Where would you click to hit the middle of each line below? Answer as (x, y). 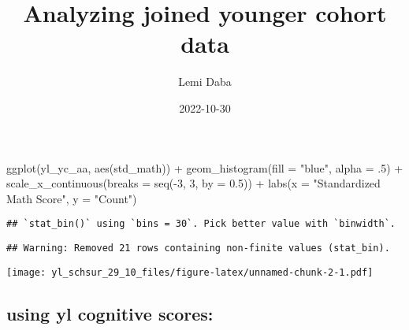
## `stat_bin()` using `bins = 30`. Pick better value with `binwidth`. (201, 224)
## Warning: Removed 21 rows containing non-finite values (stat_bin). (198, 248)
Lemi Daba (205, 82)
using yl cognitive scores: (110, 313)
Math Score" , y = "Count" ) (72, 198)
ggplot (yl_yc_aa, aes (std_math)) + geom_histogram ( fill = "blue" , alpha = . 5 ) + (205, 167)
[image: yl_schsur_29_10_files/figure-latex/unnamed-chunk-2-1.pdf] (190, 272)
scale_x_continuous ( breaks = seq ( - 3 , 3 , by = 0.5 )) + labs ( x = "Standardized (193, 183)
